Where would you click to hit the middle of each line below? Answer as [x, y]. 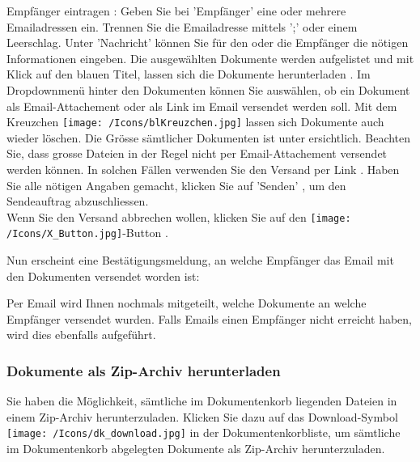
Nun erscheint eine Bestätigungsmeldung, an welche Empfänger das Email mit [200, 260]
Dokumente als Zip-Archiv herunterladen [144, 370]
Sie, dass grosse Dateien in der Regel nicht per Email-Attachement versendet [197, 153]
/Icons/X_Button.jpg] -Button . [87, 233]
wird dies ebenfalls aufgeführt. [81, 335]
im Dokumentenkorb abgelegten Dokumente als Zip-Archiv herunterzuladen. [196, 449]
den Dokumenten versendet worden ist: [103, 276]
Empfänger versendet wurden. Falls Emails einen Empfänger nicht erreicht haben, [210, 318]
